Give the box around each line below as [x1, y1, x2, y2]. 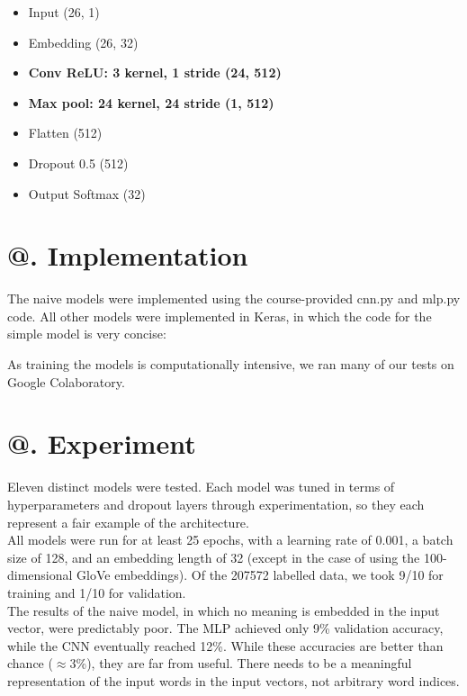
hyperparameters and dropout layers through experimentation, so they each [7, 494, 425, 513]
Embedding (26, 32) [28, 32, 139, 51]
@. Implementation [7, 237, 248, 274]
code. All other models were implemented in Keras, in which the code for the [7, 306, 432, 325]
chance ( [7, 654, 53, 673]
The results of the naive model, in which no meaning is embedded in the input [7, 601, 440, 619]
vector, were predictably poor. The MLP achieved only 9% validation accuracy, [7, 619, 444, 637]
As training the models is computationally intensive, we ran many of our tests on [7, 355, 454, 374]
